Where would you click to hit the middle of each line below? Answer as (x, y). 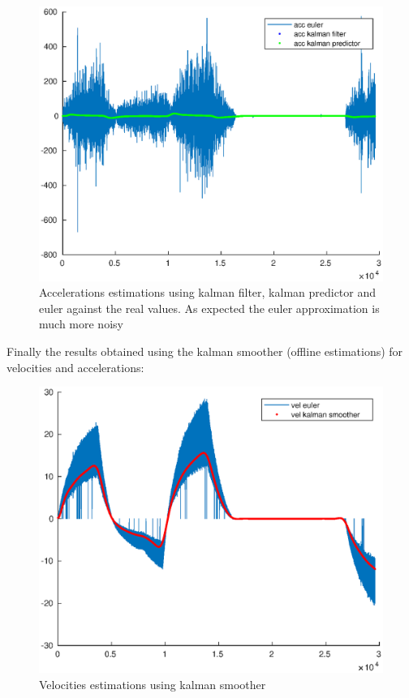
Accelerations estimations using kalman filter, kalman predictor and (208, 292)
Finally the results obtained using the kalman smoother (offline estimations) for (205, 351)
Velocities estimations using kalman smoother (153, 684)
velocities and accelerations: (75, 367)
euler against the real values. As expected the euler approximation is (209, 308)
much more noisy (81, 324)
